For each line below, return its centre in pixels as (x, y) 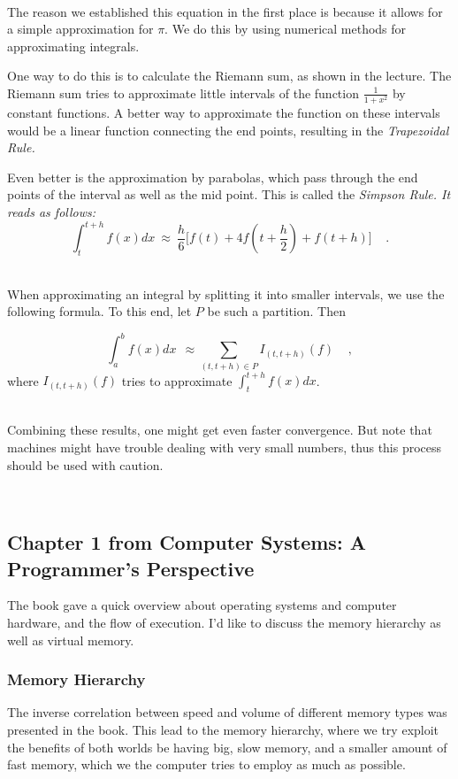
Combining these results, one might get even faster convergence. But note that (220, 430)
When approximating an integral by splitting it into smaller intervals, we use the (226, 293)
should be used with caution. (85, 464)
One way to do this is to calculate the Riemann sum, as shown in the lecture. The (229, 76)
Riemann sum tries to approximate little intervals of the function (183, 93)
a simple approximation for (80, 29)
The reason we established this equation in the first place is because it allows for (225, 11)
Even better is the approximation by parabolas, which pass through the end (213, 177)
